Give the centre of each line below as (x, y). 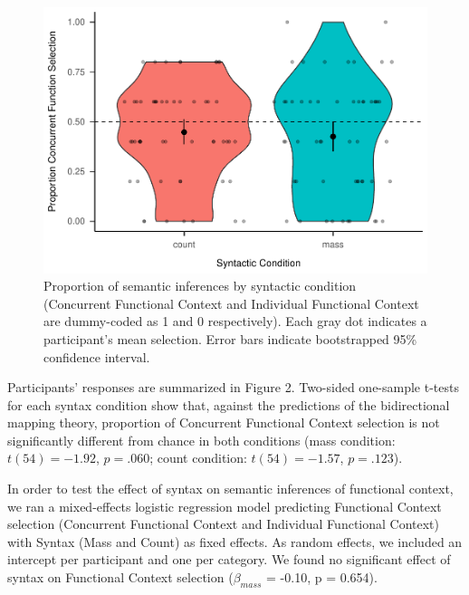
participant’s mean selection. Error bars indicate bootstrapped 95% (230, 338)
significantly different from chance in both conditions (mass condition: (201, 440)
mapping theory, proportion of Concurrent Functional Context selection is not (224, 422)
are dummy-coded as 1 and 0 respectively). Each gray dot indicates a (235, 321)
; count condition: (198, 458)
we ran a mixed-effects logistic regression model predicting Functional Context (225, 506)
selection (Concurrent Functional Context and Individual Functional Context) (224, 524)
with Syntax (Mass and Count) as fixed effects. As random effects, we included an (235, 541)
